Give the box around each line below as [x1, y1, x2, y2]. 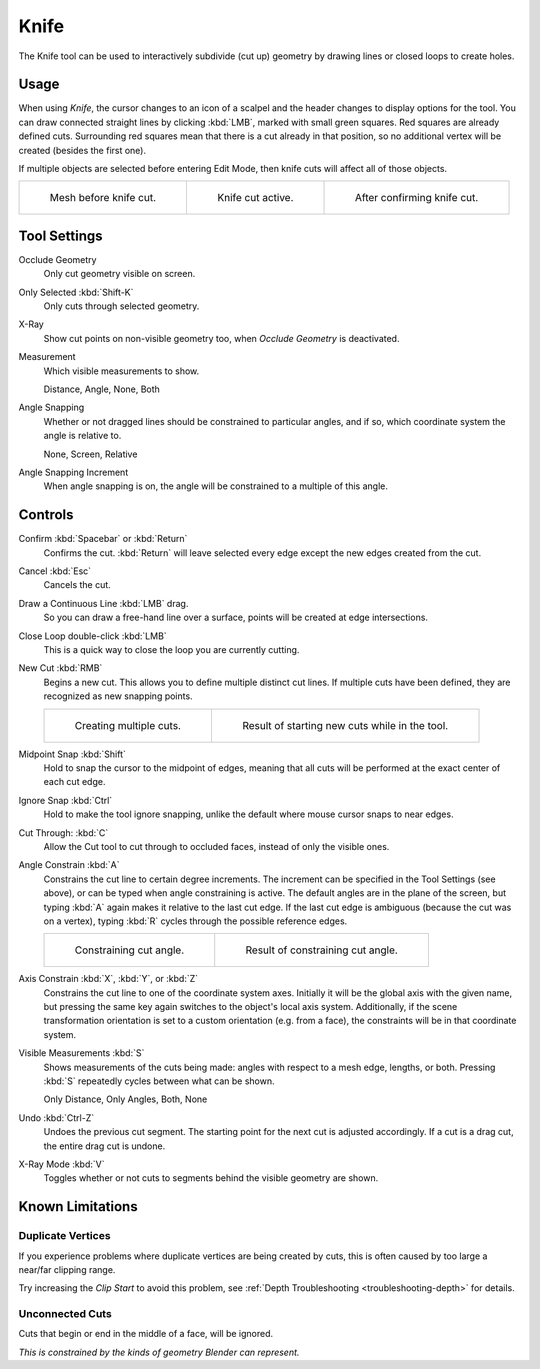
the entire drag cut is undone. [43, 1140, 166, 1152]
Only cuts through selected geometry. [43, 300, 200, 312]
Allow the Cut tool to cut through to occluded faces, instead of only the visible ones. [43, 840, 390, 852]
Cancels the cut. [43, 579, 112, 591]
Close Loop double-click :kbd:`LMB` [18, 630, 167, 642]
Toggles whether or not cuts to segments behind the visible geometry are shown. [43, 1172, 379, 1184]
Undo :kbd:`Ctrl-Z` [18, 1111, 95, 1124]
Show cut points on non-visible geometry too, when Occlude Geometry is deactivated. [43, 332, 400, 344]
